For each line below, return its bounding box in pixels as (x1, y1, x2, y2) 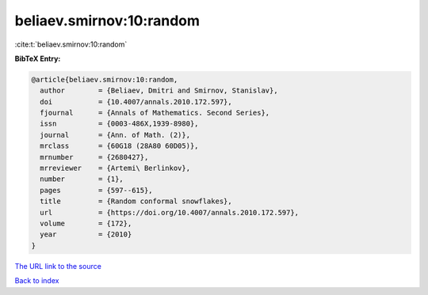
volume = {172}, (40, 219, 132, 228)
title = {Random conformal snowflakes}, (40, 197, 233, 206)
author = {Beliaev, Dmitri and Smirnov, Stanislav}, (40, 86, 278, 95)
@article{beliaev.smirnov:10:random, (31, 75, 178, 84)
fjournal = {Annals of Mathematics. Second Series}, (40, 108, 270, 118)
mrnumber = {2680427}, (40, 153, 149, 161)
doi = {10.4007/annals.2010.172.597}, (40, 97, 233, 106)
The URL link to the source (14, 261, 102, 270)
